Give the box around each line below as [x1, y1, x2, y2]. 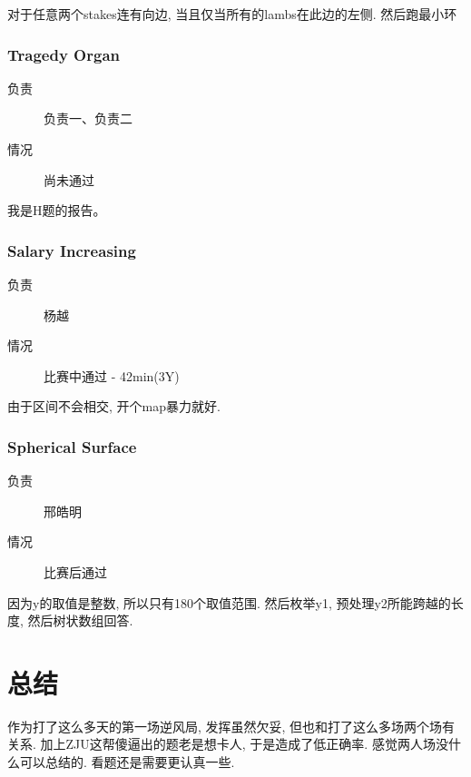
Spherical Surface [7, 435, 137, 457]
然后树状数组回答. [27, 611, 133, 630]
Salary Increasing [7, 239, 136, 261]
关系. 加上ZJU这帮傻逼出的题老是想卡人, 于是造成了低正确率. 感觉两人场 [7, 734, 436, 753]
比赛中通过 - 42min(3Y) [44, 366, 180, 385]
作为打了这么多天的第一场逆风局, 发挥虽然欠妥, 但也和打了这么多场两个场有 [7, 716, 456, 735]
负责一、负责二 [44, 109, 132, 128]
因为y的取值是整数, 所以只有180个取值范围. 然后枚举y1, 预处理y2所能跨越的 [7, 593, 451, 612]
